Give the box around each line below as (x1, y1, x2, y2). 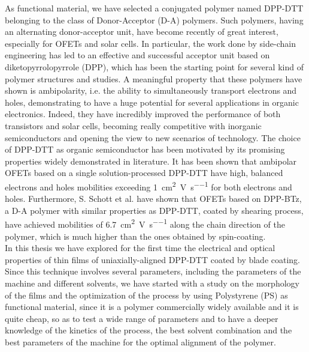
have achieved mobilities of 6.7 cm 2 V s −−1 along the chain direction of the (5, 216, 285, 230)
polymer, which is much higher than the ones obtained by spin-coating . (5, 229, 266, 242)
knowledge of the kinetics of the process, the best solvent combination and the (5, 324, 292, 336)
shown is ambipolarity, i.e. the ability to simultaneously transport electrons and (5, 84, 297, 97)
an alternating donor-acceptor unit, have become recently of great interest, (5, 25, 278, 38)
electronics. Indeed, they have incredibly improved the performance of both (5, 108, 281, 120)
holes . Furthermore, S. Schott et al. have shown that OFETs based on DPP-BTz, (5, 192, 302, 205)
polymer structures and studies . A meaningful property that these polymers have (5, 72, 302, 85)
